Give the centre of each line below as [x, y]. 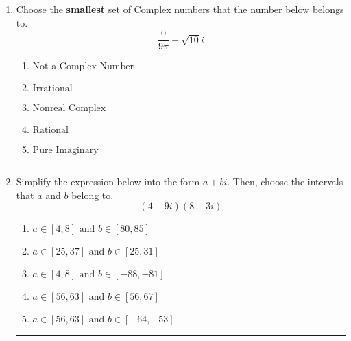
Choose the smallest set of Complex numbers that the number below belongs [180, 9]
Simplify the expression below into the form [108, 181]
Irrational [52, 89]
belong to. [93, 195]
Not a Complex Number [83, 67]
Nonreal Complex [69, 109]
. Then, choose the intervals [285, 181]
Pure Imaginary [65, 151]
